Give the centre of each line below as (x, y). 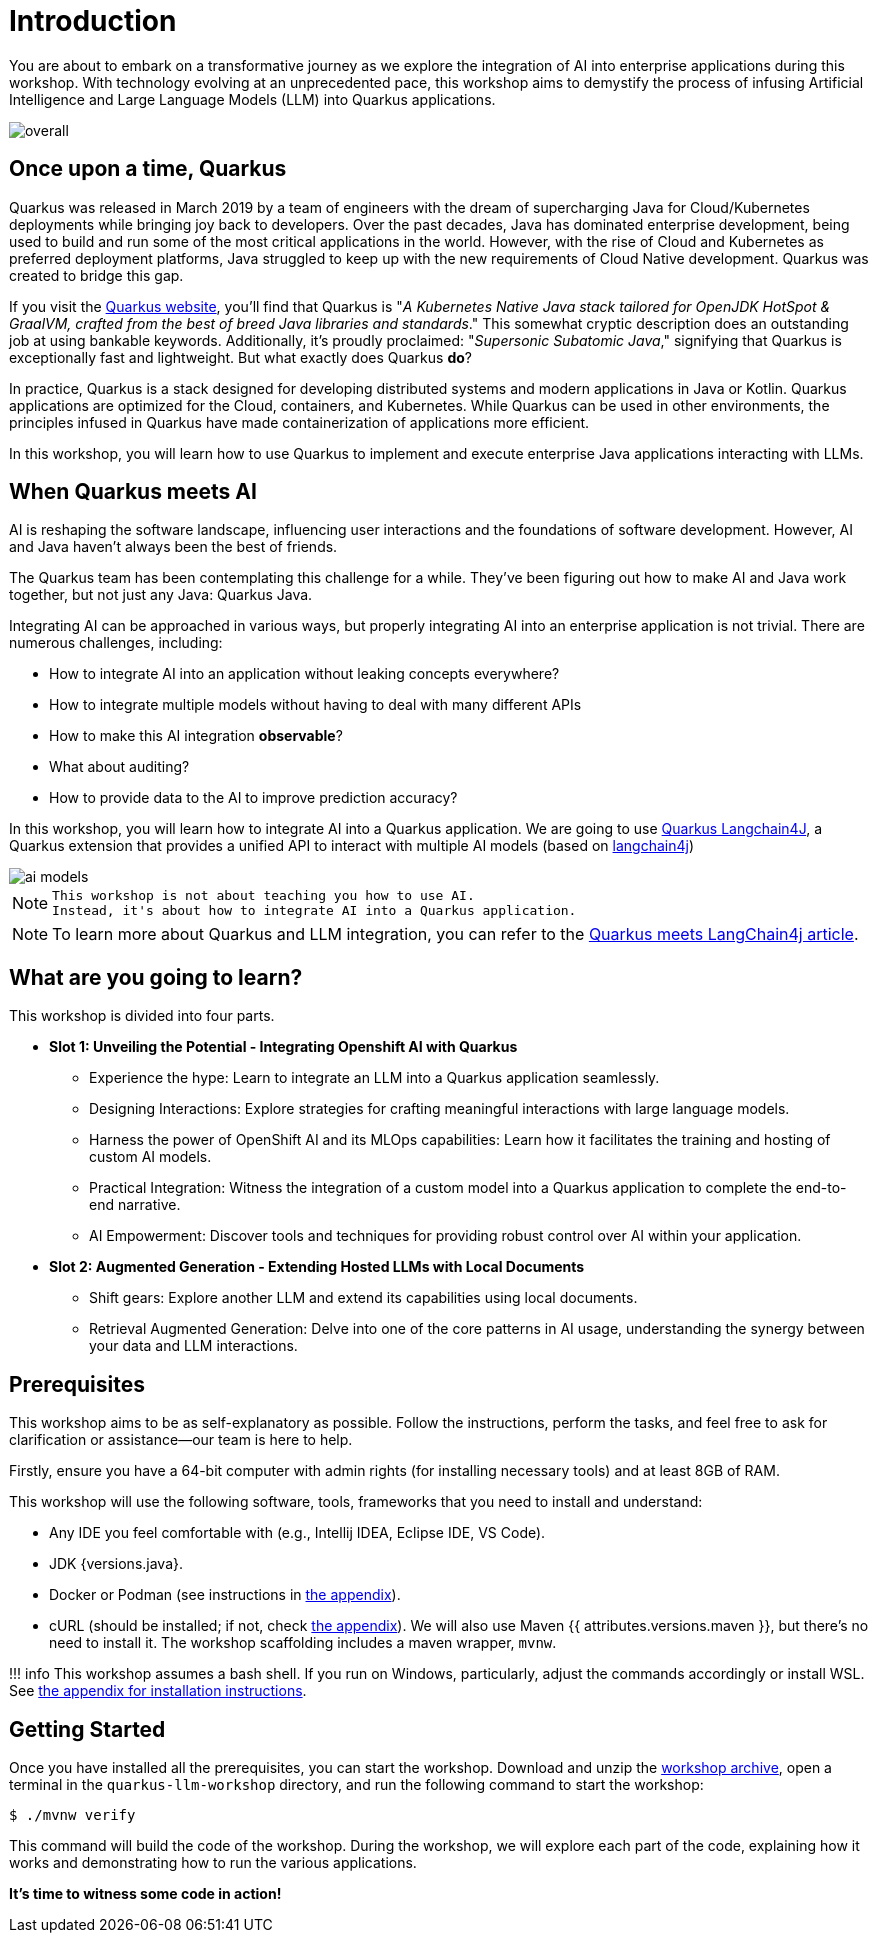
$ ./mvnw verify (72, 1814)
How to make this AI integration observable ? (196, 736)
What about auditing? (119, 767)
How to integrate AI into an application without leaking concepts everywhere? (304, 674)
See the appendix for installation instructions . (158, 1691)
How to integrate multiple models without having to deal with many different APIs (315, 705)
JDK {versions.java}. (116, 1564)
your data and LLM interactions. (193, 1346)
